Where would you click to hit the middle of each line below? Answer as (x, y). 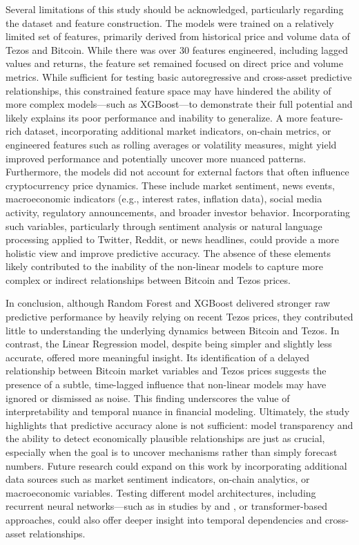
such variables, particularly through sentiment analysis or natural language (164, 226)
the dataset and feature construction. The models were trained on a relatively (170, 22)
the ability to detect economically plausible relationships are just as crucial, (165, 438)
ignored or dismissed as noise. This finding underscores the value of (148, 398)
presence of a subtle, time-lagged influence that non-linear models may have (166, 384)
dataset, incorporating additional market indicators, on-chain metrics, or (178, 131)
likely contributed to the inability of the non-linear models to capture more (164, 266)
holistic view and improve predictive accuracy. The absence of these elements (168, 252)
